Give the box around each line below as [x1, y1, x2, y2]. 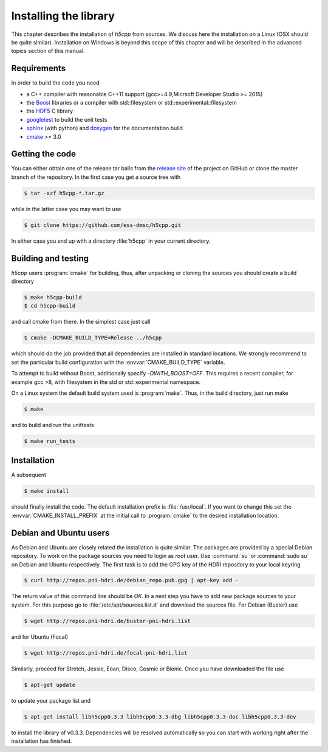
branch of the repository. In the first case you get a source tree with [11, 173, 181, 181]
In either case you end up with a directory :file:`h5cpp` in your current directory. [11, 237, 211, 245]
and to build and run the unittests [11, 421, 94, 428]
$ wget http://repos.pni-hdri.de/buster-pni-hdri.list [24, 618, 191, 624]
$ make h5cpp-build [24, 294, 82, 301]
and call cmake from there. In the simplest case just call [11, 318, 151, 326]
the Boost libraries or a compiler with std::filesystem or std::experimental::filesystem [26, 99, 237, 106]
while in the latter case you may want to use [11, 205, 121, 212]
